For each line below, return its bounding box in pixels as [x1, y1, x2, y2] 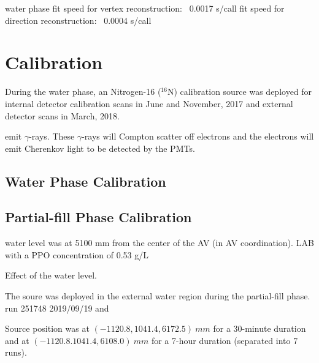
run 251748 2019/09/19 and [5, 301, 109, 314]
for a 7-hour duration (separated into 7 [151, 334, 298, 346]
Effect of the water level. [5, 269, 97, 282]
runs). [5, 346, 27, 359]
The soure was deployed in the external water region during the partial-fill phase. [5, 290, 310, 302]
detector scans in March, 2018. [5, 109, 120, 122]
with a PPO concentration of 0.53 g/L [5, 248, 148, 261]
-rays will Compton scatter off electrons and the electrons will [82, 130, 314, 143]
